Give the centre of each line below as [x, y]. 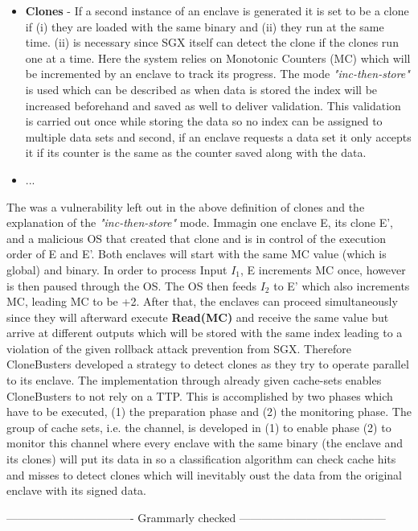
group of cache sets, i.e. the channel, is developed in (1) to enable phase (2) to [199, 427]
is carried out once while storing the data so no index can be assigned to [204, 121]
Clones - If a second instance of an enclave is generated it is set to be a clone [217, 10]
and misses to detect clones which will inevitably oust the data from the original [205, 474]
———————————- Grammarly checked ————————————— [196, 517]
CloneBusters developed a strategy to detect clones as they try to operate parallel [208, 364]
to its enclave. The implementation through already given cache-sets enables [194, 380]
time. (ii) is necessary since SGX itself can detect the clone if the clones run [212, 42]
